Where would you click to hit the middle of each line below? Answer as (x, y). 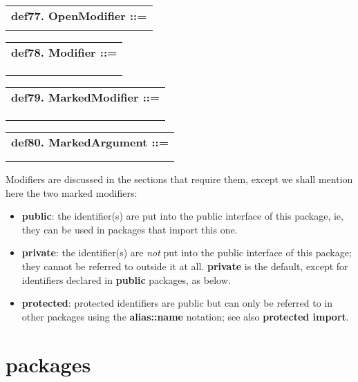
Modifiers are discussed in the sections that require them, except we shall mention (179, 179)
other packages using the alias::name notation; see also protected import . (185, 316)
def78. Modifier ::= (64, 52)
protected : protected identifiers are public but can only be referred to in (177, 303)
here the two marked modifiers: (72, 192)
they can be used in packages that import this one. (130, 229)
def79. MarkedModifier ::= (86, 97)
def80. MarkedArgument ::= (90, 142)
